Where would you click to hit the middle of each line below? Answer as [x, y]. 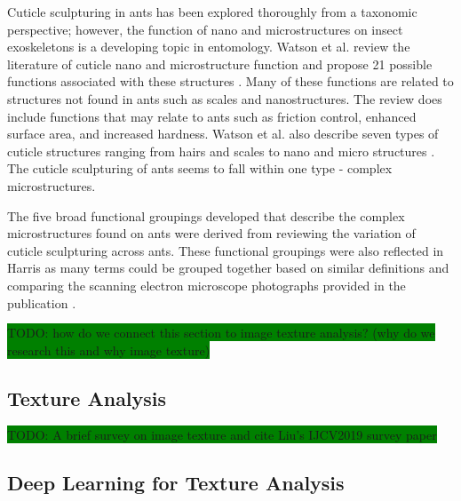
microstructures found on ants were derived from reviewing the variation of [211, 233]
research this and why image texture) [109, 350]
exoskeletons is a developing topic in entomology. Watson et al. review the [209, 47]
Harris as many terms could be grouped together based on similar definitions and [228, 268]
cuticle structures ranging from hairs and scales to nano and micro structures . [221, 151]
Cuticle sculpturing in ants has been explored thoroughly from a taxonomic [212, 12]
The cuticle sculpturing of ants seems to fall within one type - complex [200, 168]
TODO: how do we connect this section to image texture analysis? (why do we [221, 333]
